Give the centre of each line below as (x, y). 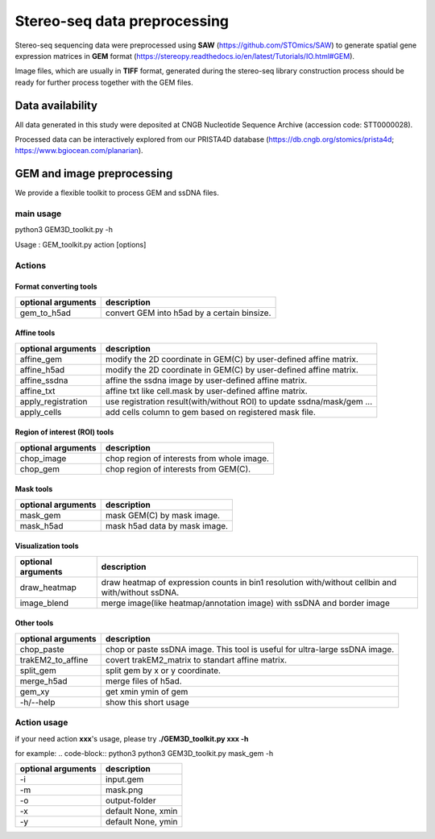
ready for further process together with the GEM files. (104, 82)
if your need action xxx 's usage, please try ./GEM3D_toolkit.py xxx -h (132, 738)
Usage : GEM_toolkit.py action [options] (81, 244)
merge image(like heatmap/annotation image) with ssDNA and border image (245, 603)
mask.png (124, 790)
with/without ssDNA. (140, 592)
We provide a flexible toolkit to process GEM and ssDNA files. (117, 193)
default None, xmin (141, 812)
